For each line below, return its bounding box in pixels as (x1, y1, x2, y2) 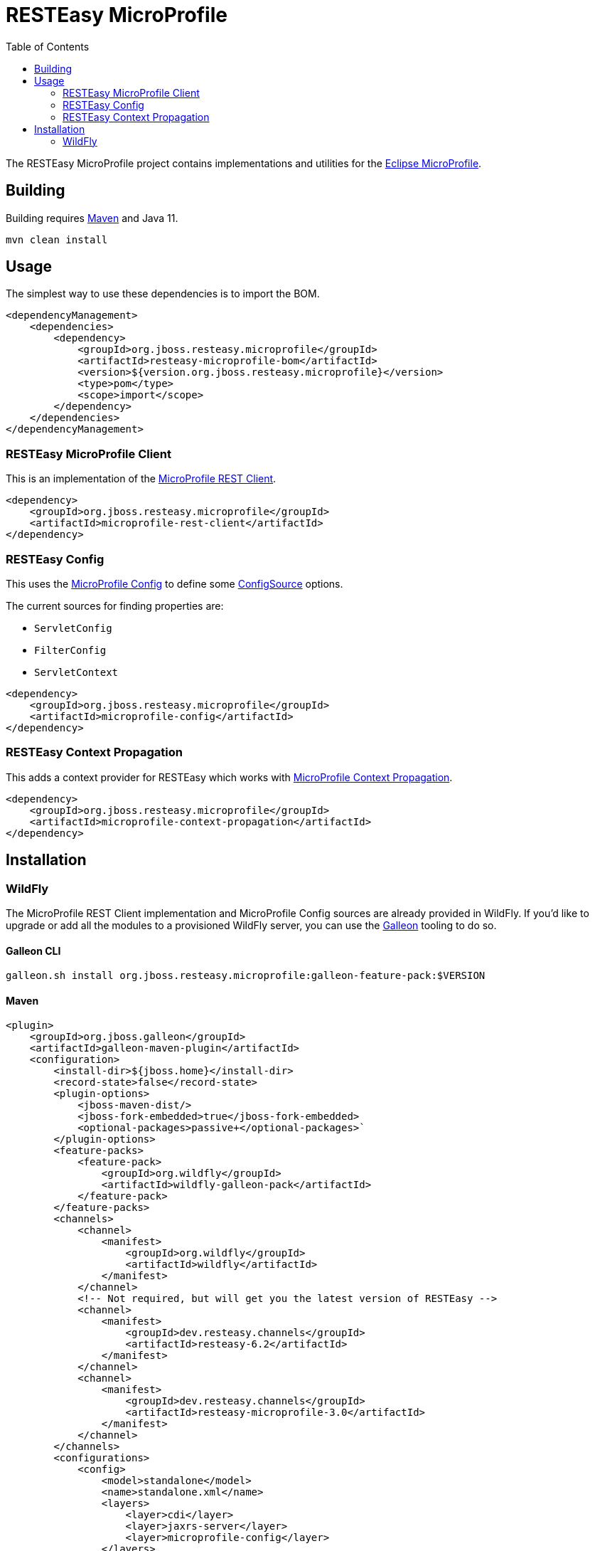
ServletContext (34, 666, 119, 678)
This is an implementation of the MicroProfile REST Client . (6, 472, 277, 485)
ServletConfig (34, 622, 112, 634)
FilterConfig (34, 644, 107, 656)
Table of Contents (6, 40, 90, 53)
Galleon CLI (6, 944, 61, 957)
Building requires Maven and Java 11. (6, 211, 178, 224)
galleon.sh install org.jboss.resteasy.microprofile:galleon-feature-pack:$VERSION (6, 970, 486, 982)
